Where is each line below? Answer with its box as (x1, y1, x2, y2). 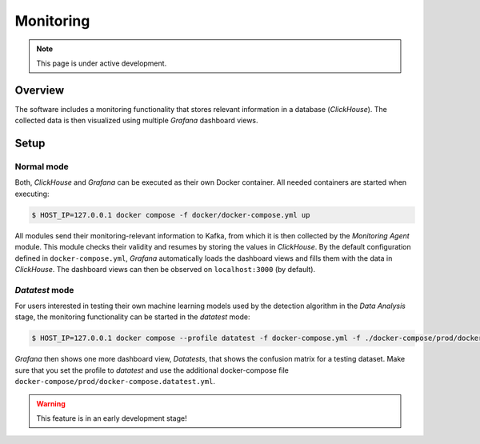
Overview (14, 83, 65, 97)
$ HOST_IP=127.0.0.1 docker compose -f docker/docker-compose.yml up (31, 210, 310, 219)
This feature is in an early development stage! (36, 413, 187, 423)
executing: (14, 189, 50, 198)
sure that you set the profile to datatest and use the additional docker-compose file (14, 365, 290, 375)
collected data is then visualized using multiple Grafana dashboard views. (14, 116, 259, 126)
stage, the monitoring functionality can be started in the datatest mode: (14, 312, 251, 322)
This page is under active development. (36, 58, 167, 68)
